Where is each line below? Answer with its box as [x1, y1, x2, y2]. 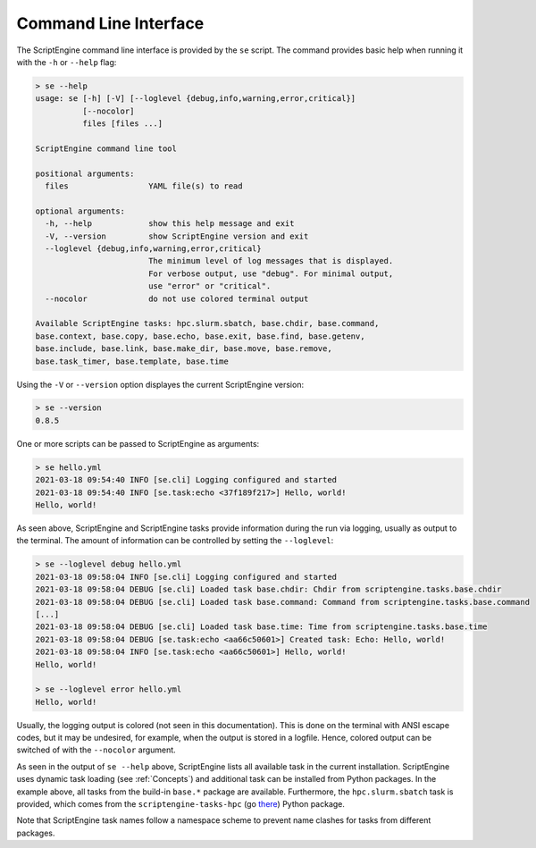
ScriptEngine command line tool [35, 143, 178, 154]
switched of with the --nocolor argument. [16, 744, 176, 755]
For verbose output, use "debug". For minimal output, [147, 268, 394, 279]
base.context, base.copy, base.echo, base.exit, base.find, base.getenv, [35, 331, 365, 341]
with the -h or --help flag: [16, 56, 117, 67]
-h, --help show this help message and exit [45, 219, 295, 229]
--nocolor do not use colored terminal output [45, 293, 309, 304]
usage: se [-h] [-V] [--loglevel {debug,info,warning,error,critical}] [35, 94, 356, 104]
